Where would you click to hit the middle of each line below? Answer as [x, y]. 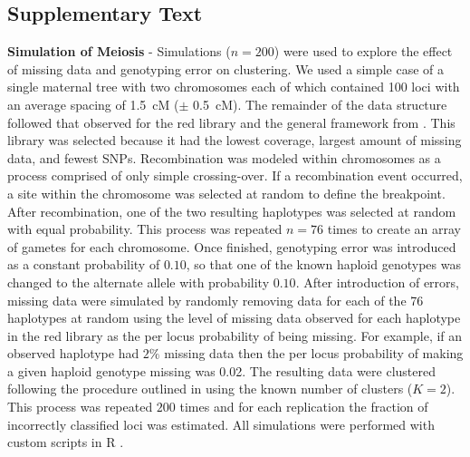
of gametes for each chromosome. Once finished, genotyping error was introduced [232, 246]
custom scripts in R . [66, 442]
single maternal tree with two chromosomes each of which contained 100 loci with [234, 87]
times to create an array [394, 229]
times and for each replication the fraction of [304, 407]
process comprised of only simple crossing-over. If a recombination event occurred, [235, 175]
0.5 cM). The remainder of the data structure [320, 104]
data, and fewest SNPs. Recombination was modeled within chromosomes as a [224, 157]
